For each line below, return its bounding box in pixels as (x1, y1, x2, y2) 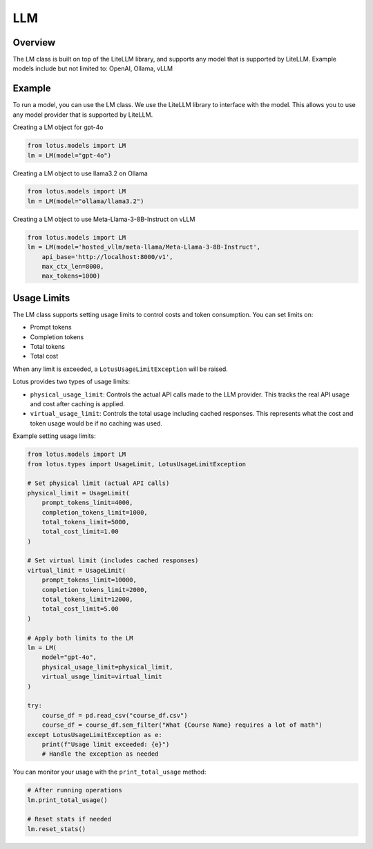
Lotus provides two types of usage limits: (12, 377, 131, 386)
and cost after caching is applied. (30, 400, 126, 408)
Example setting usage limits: (12, 432, 96, 440)
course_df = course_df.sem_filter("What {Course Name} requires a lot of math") (41, 721, 323, 729)
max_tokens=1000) (41, 272, 101, 280)
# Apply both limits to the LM (27, 634, 134, 642)
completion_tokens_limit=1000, (41, 508, 148, 516)
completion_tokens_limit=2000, (41, 586, 148, 593)
